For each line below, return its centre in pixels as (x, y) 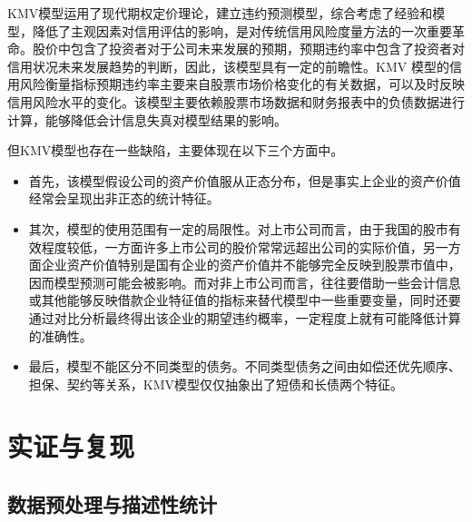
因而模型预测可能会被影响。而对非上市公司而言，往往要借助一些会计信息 (245, 282)
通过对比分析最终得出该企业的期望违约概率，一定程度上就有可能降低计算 (245, 317)
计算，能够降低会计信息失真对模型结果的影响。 (147, 119)
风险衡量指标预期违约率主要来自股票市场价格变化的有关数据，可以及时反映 (242, 84)
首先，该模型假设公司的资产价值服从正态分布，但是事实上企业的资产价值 (245, 180)
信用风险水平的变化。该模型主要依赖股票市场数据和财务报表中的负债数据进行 (236, 101)
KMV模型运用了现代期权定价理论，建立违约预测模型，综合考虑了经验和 (220, 13)
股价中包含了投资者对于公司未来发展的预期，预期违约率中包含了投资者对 (248, 49)
